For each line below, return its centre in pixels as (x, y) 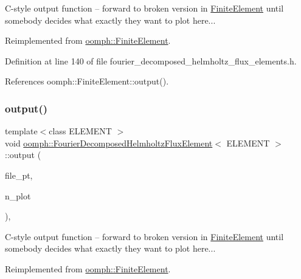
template (21, 131)
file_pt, (19, 175)
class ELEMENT (80, 131)
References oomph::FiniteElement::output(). (87, 81)
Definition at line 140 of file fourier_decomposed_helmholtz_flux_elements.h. (151, 60)
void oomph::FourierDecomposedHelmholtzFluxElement (109, 143)
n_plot (18, 195)
